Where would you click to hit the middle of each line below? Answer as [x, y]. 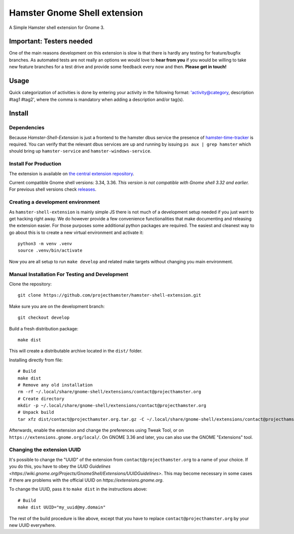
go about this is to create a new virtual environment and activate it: [76, 232]
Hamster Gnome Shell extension [76, 13]
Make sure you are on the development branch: [57, 306]
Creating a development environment [54, 202]
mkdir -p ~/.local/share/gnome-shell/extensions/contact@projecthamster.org [112, 406]
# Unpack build [36, 412]
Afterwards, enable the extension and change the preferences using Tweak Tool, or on [96, 430]
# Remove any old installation [55, 385]
